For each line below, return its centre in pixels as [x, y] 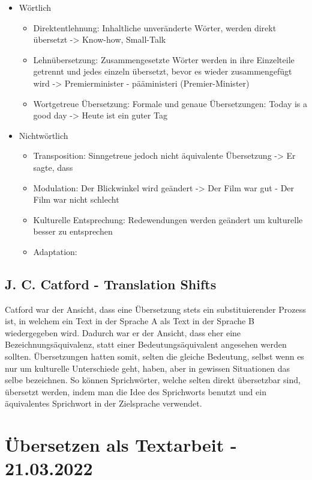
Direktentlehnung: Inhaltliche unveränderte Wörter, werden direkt [155, 27]
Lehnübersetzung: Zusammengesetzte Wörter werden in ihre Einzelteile [164, 59]
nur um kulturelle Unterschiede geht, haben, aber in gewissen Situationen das [147, 368]
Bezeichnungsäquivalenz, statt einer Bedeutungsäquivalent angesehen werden [146, 344]
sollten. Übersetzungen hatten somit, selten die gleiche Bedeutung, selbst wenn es [154, 356]
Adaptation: [55, 251]
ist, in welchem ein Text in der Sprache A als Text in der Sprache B [130, 321]
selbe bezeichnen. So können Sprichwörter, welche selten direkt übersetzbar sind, [153, 380]
